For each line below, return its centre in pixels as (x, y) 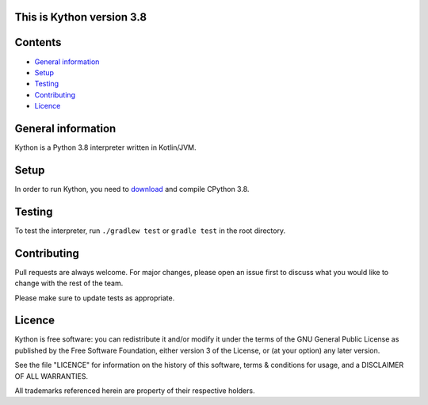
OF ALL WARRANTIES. (52, 376)
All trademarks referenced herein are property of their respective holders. (135, 390)
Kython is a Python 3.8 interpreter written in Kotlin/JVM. (106, 147)
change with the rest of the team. (69, 283)
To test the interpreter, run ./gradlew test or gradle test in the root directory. (150, 231)
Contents (38, 42)
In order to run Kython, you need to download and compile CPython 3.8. (132, 189)
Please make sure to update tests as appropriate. (95, 298)
